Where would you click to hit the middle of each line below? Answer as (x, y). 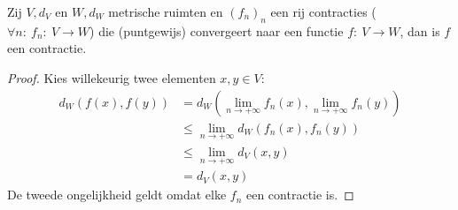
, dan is (420, 30)
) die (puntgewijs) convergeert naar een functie (217, 30)
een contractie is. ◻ (300, 195)
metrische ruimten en (166, 11)
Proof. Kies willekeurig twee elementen (112, 77)
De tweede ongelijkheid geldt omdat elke (117, 195)
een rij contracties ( (323, 11)
